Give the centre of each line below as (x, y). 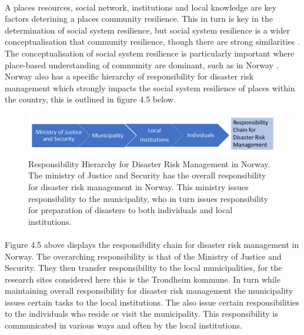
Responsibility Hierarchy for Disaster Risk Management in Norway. (149, 163)
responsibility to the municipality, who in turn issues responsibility (148, 198)
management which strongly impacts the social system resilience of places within (150, 87)
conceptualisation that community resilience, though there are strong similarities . (152, 42)
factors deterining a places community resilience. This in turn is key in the (139, 19)
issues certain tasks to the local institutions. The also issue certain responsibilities (152, 302)
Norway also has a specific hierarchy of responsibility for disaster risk (129, 76)
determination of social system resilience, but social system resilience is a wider (147, 30)
